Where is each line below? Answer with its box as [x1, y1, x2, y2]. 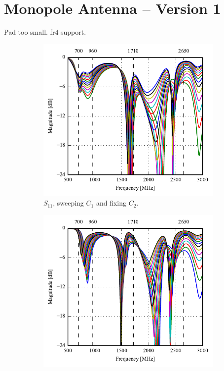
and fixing [96, 198, 126, 208]
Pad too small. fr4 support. [4, 27, 86, 37]
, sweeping [53, 198, 84, 208]
